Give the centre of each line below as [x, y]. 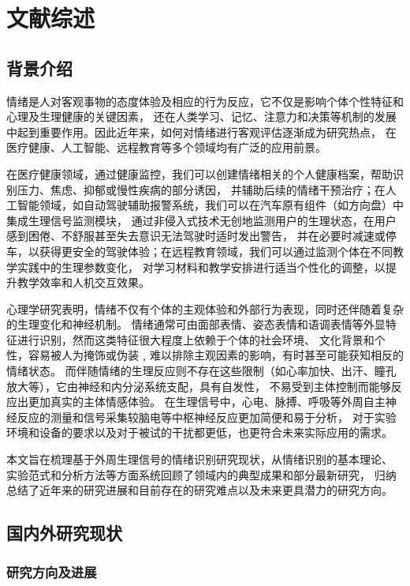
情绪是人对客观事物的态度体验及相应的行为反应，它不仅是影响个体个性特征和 [205, 101]
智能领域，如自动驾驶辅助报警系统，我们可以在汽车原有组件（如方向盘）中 [210, 205]
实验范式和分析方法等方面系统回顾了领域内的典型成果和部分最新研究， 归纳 [201, 474]
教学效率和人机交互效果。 [83, 282]
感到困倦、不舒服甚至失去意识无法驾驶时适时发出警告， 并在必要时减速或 [196, 236]
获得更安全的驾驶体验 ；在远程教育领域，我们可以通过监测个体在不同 [216, 251]
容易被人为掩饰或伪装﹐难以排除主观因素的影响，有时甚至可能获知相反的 [216, 355]
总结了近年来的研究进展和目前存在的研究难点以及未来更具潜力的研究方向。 [199, 490]
